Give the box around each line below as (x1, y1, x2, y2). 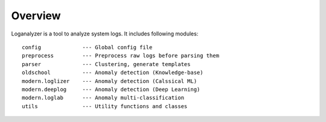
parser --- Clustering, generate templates (22, 61, 191, 67)
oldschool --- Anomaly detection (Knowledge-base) (22, 69, 203, 76)
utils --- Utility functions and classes (22, 103, 188, 109)
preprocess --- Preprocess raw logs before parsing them (22, 52, 220, 59)
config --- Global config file (22, 44, 153, 50)
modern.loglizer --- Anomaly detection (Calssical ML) (22, 78, 197, 84)
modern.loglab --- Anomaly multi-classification (22, 94, 184, 102)
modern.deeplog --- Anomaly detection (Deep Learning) (22, 86, 200, 93)
